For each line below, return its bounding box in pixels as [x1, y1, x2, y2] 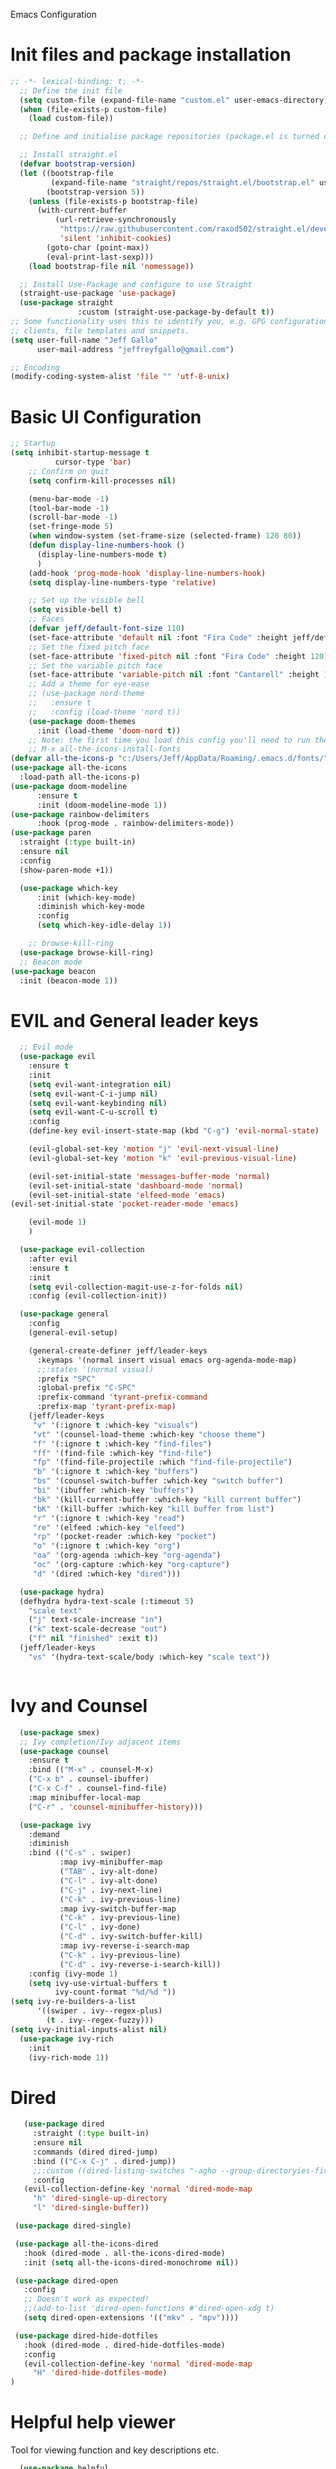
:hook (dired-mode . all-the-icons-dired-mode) [23, 2248, 226, 2258]
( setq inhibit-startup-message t [10, 448, 150, 458]
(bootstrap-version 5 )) [46, 187, 145, 197]
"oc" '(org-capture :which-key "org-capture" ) [32, 1560, 230, 1570]
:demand [28, 1829, 60, 1839]
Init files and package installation [10, 44, 292, 66]
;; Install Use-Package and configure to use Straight [19, 279, 253, 289]
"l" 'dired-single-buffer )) [32, 2203, 150, 2213]
